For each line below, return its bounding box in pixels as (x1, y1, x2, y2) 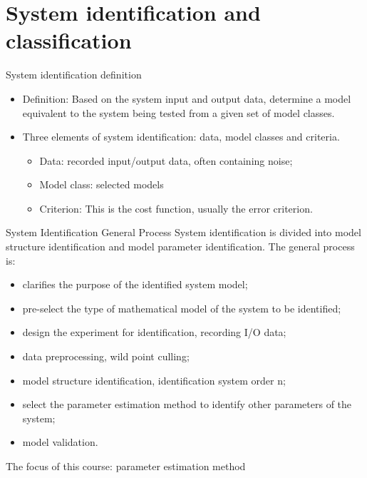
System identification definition (6, 67, 142, 82)
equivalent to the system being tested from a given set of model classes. (22, 105, 335, 120)
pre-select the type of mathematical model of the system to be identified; (22, 300, 341, 315)
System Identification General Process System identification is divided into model (6, 225, 361, 240)
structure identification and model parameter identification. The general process (6, 239, 355, 254)
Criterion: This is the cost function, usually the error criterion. (39, 200, 313, 215)
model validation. (22, 434, 98, 449)
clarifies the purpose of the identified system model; (22, 277, 248, 292)
